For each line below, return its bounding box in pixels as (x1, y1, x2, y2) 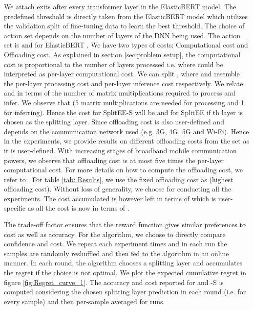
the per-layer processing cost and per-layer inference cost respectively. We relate (4, 78, 243, 88)
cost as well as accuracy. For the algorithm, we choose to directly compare (4, 229, 226, 239)
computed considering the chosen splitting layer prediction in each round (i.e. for (4, 286, 246, 297)
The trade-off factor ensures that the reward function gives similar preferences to (4, 219, 246, 230)
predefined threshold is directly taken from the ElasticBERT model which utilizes (4, 11, 248, 21)
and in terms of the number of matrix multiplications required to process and (4, 88, 235, 98)
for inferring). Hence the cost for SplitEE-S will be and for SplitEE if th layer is (4, 107, 243, 117)
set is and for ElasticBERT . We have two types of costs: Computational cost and (4, 40, 248, 50)
